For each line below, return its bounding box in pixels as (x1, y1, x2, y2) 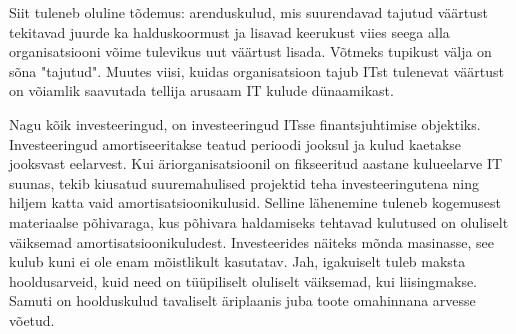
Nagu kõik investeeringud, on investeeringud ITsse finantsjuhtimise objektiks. (9, 113, 481, 134)
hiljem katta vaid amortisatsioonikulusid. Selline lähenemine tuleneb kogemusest (9, 192, 501, 213)
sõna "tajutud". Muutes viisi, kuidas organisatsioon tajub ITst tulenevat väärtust (9, 60, 505, 81)
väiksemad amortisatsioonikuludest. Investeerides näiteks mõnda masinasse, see (9, 231, 495, 252)
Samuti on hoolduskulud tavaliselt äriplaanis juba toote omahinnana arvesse (9, 290, 476, 311)
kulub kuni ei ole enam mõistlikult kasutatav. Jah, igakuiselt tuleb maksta (9, 251, 466, 272)
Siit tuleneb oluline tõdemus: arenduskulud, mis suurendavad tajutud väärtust (9, 2, 488, 22)
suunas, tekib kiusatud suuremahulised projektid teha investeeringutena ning (9, 172, 480, 193)
